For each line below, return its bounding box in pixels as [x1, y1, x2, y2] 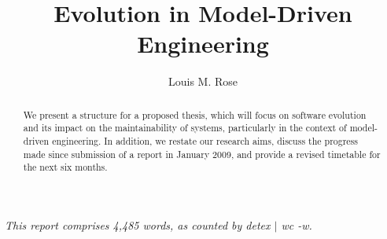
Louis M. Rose [168, 73, 238, 90]
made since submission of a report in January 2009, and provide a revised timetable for [23, 147, 381, 160]
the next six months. [23, 160, 108, 174]
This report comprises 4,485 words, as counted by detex [5, 216, 271, 233]
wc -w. [281, 216, 312, 233]
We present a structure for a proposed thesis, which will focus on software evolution [23, 108, 367, 121]
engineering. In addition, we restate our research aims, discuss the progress [52, 134, 358, 148]
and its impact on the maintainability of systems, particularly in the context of [23, 121, 347, 134]
